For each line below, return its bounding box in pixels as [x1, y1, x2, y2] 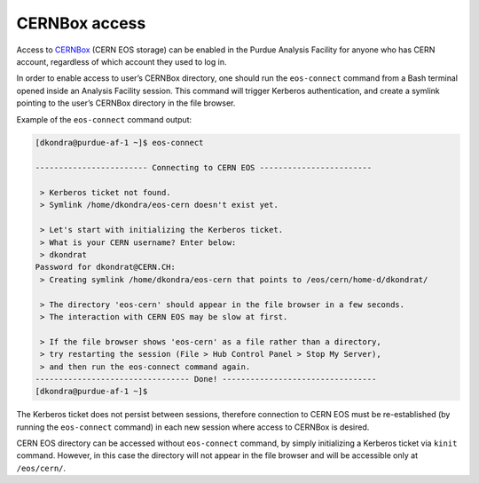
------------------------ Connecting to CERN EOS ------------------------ [35, 162, 373, 173]
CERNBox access [16, 13, 146, 33]
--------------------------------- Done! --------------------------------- [35, 374, 377, 384]
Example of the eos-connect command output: [16, 114, 192, 124]
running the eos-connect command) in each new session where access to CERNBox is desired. [16, 422, 370, 432]
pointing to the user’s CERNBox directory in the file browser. [16, 98, 236, 108]
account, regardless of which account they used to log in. [16, 56, 227, 67]
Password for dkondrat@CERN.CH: [35, 262, 177, 273]
